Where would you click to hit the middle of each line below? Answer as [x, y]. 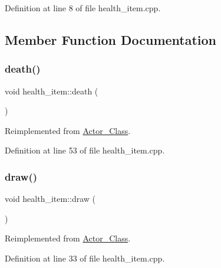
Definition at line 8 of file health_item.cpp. [83, 8]
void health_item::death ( [52, 91]
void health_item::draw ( [50, 199]
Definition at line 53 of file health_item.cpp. [85, 150]
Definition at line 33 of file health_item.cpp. [85, 258]
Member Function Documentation [111, 39]
